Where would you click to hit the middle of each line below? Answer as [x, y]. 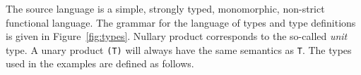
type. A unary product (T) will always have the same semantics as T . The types [179, 49]
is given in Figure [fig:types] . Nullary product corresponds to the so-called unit [177, 36]
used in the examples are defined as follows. [100, 63]
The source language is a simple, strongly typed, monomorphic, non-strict [165, 8]
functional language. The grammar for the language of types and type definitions [181, 22]
